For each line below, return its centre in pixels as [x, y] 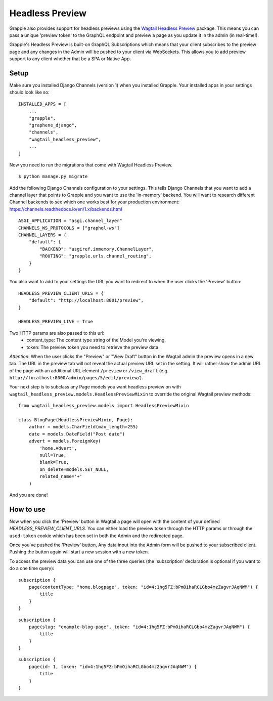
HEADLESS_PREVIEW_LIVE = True [56, 322]
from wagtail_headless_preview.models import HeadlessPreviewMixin [104, 406]
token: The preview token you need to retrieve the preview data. [93, 347]
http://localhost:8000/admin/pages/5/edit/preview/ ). [76, 378]
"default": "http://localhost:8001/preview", [86, 300]
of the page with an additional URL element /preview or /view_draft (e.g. [89, 370]
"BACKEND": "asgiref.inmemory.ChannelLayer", [97, 249]
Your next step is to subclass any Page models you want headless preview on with [95, 387]
